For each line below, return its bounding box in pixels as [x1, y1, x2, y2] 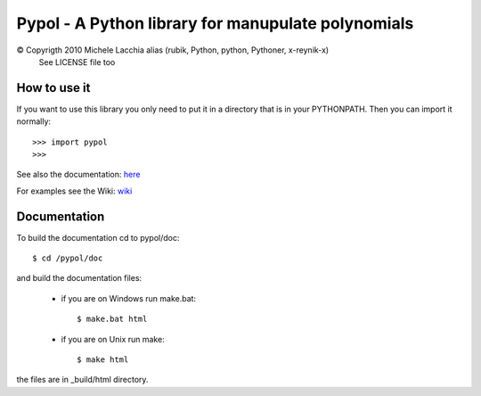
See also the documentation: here [16, 169, 141, 180]
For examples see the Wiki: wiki [16, 186, 133, 196]
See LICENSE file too [38, 56, 116, 67]
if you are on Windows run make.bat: [61, 293, 196, 303]
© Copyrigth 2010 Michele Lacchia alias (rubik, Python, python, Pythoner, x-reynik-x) [16, 45, 330, 55]
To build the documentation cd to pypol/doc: [16, 232, 180, 243]
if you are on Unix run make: [61, 334, 165, 344]
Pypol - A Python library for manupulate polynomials [16, 13, 414, 33]
